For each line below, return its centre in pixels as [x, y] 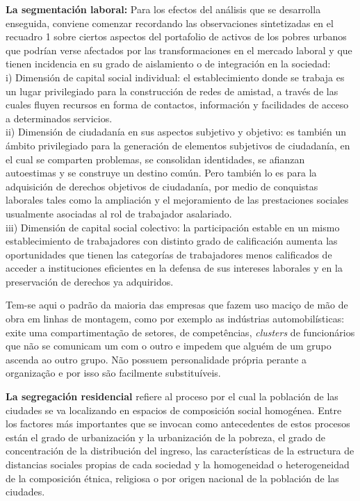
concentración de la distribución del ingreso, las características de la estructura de [180, 451]
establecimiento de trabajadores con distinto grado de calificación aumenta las [172, 241]
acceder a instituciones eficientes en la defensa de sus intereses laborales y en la [174, 268]
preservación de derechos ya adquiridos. [90, 281]
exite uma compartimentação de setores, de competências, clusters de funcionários [180, 332]
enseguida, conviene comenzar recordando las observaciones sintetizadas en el [170, 23]
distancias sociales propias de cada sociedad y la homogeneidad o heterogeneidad [178, 464]
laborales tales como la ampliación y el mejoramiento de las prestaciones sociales [177, 200]
